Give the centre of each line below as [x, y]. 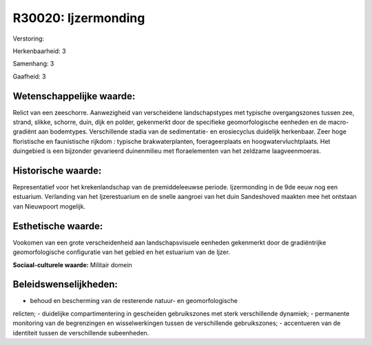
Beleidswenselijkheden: [65, 285]
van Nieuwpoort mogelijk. [49, 206]
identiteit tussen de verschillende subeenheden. [81, 333]
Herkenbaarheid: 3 [39, 51]
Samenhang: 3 [33, 64]
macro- [338, 122]
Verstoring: [29, 39]
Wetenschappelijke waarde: [74, 96]
